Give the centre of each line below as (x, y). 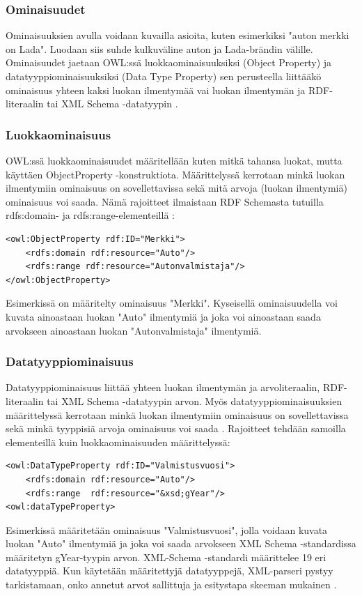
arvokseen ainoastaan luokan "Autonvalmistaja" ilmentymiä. (134, 330)
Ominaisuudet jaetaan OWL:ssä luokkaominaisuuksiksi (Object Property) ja (169, 62)
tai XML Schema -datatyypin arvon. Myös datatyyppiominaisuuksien (195, 400)
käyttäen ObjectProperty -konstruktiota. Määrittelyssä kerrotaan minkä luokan (175, 174)
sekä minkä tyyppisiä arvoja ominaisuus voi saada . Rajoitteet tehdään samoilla (176, 428)
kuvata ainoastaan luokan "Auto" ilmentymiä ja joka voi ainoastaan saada (163, 316)
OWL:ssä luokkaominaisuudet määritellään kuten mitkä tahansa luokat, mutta (174, 160)
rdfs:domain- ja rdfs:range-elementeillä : (90, 215)
